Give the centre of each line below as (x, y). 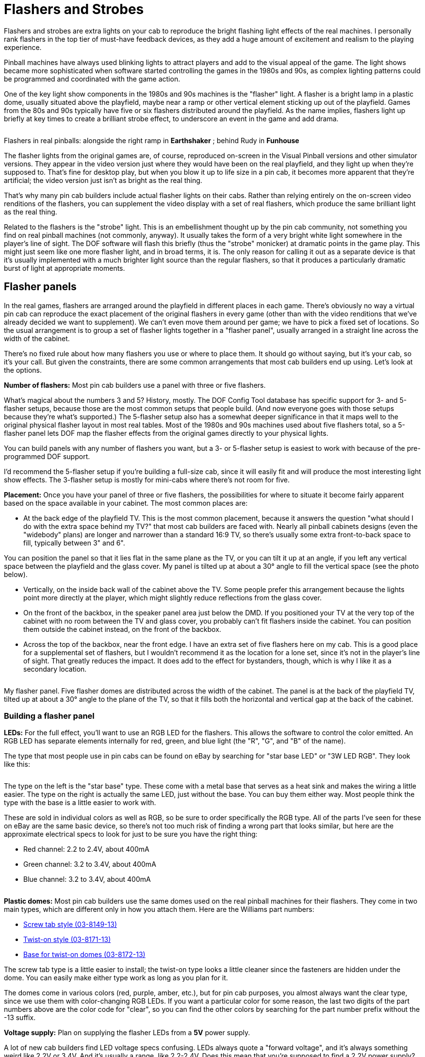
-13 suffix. (20, 1018)
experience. (23, 47)
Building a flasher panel (49, 716)
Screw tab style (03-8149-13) (70, 925)
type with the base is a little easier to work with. (80, 803)
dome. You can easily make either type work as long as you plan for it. (116, 978)
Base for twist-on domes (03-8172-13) (84, 955)
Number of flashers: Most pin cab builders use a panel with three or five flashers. (135, 385)
